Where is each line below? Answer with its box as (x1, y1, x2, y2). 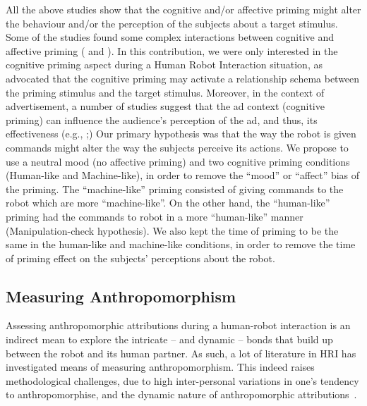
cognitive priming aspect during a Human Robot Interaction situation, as (6, 57, 323, 72)
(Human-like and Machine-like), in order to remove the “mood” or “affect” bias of (6, 168, 360, 183)
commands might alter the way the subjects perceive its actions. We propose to (6, 140, 349, 154)
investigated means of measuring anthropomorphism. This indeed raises (6, 359, 315, 374)
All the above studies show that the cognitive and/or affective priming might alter (6, 2, 361, 16)
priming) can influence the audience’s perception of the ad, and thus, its (6, 112, 318, 127)
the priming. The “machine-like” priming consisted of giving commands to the (6, 181, 344, 196)
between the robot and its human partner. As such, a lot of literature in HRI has (6, 345, 356, 360)
